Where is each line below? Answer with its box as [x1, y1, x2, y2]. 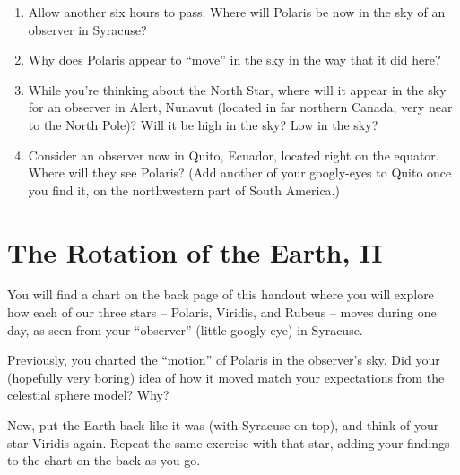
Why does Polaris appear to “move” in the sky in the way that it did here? [28, 50, 441, 69]
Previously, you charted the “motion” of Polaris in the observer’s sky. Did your [7, 350, 440, 369]
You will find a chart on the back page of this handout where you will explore [7, 285, 434, 304]
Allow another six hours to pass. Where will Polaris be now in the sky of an [28, 3, 446, 21]
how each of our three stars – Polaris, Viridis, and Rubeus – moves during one [7, 303, 437, 322]
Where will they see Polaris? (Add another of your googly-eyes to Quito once [28, 163, 452, 182]
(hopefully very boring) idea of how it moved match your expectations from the [7, 367, 445, 386]
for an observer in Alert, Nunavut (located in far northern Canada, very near [28, 98, 453, 117]
